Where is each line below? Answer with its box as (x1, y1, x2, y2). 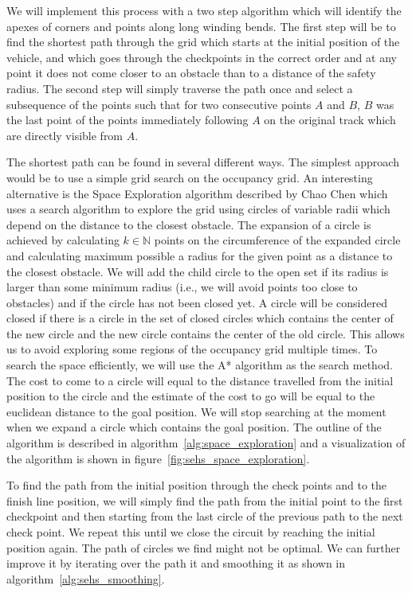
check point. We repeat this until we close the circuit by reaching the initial (6, 524, 375, 540)
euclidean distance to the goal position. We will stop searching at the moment (6, 403, 386, 419)
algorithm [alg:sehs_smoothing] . (6, 570, 165, 587)
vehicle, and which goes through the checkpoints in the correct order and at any (6, 49, 397, 65)
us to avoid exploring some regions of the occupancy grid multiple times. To (6, 341, 378, 357)
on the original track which (264, 111, 396, 128)
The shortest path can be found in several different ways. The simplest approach (6, 154, 399, 170)
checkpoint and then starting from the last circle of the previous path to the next (6, 508, 403, 525)
